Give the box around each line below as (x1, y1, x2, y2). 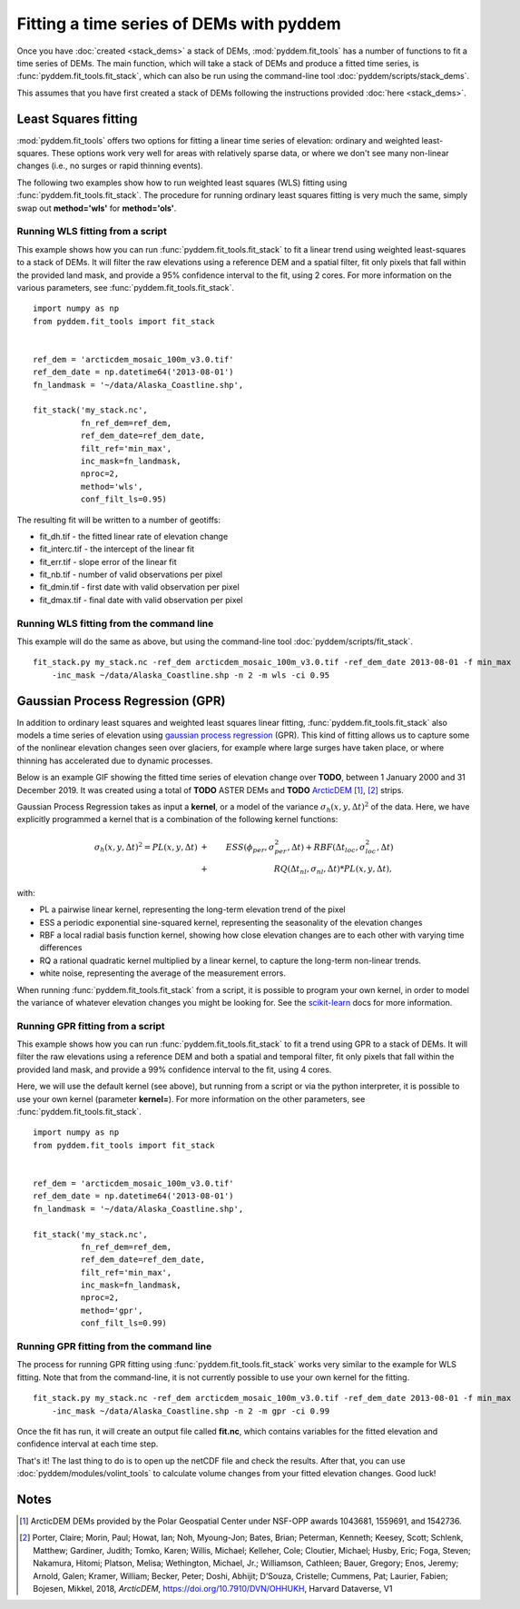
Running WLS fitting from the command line (16, 617, 214, 630)
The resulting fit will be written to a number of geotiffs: (16, 514, 221, 525)
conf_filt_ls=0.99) (80, 1318, 168, 1328)
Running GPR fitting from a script (16, 1019, 165, 1032)
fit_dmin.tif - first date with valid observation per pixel (39, 581, 240, 592)
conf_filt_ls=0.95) (80, 494, 168, 504)
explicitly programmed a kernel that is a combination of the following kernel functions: (16, 814, 338, 825)
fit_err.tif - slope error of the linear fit (39, 556, 177, 567)
